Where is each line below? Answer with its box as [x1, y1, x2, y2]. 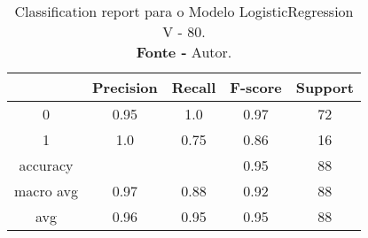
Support [295, 77, 355, 97]
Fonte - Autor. [136, 42, 232, 62]
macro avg [14, 180, 79, 201]
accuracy [19, 155, 74, 175]
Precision [92, 77, 158, 97]
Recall [171, 77, 216, 97]
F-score [230, 77, 282, 97]
